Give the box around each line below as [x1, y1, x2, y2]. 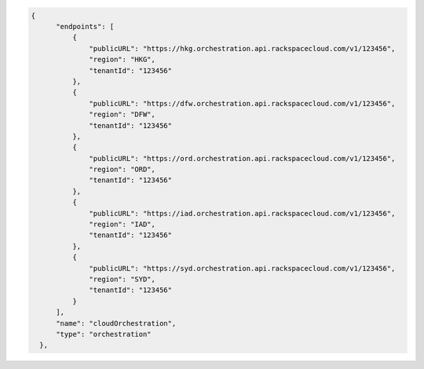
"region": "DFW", [89, 110, 156, 119]
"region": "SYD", [89, 275, 156, 283]
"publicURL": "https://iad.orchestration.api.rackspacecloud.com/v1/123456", [89, 209, 396, 217]
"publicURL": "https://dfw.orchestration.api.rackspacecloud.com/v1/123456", [89, 99, 396, 108]
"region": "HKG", [89, 55, 156, 64]
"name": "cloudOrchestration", [56, 319, 177, 327]
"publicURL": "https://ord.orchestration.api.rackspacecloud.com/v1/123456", [89, 154, 396, 163]
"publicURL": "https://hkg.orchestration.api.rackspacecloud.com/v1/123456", [89, 44, 396, 53]
